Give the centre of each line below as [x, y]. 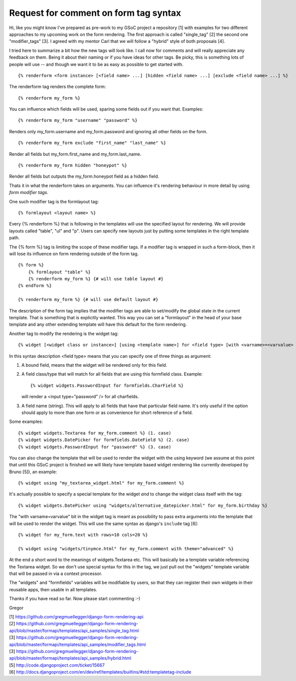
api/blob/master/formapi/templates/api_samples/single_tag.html [74, 630]
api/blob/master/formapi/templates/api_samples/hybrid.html [70, 658]
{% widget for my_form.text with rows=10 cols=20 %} [83, 535]
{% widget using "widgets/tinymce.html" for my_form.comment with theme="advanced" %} [126, 549]
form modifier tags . [29, 192]
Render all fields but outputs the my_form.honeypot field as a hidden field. [84, 176]
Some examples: [26, 421]
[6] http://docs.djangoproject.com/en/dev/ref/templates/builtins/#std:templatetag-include [100, 672]
